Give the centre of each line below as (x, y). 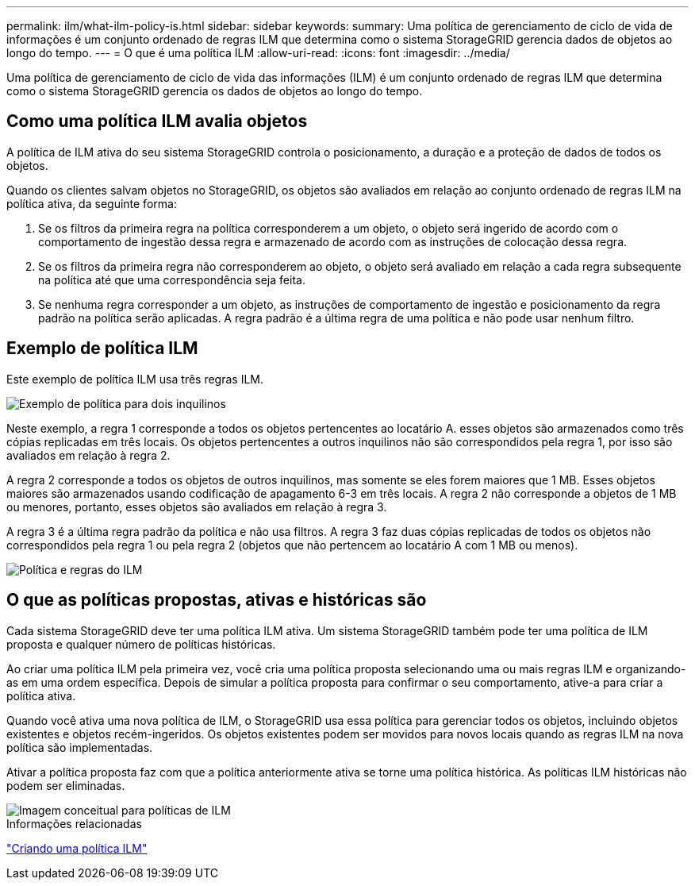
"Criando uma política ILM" (77, 848)
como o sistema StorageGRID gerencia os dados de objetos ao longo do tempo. (215, 91)
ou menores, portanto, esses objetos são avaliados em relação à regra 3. (197, 507)
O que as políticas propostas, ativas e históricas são (217, 600)
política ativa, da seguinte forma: (92, 203)
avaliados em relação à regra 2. (88, 455)
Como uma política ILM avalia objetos (157, 121)
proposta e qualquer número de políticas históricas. (141, 644)
